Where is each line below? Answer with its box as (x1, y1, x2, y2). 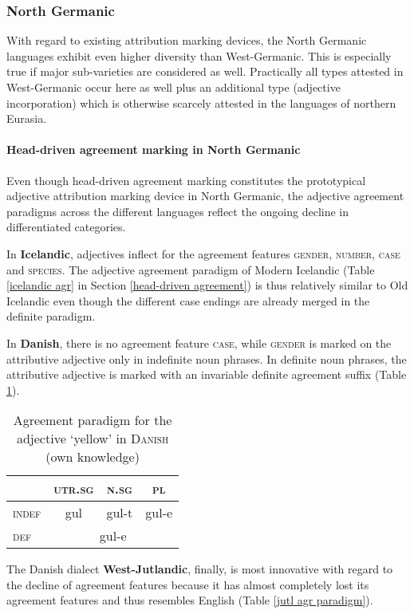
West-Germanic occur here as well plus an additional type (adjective (6, 79, 341, 95)
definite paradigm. (6, 308, 96, 325)
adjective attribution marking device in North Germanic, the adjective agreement (6, 187, 404, 204)
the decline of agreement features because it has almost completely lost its (6, 576, 369, 592)
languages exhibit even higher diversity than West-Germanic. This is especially (6, 47, 392, 64)
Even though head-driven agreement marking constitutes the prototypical (6, 171, 366, 188)
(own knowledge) (45, 447, 140, 466)
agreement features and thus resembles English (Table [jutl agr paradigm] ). (6, 592, 373, 608)
